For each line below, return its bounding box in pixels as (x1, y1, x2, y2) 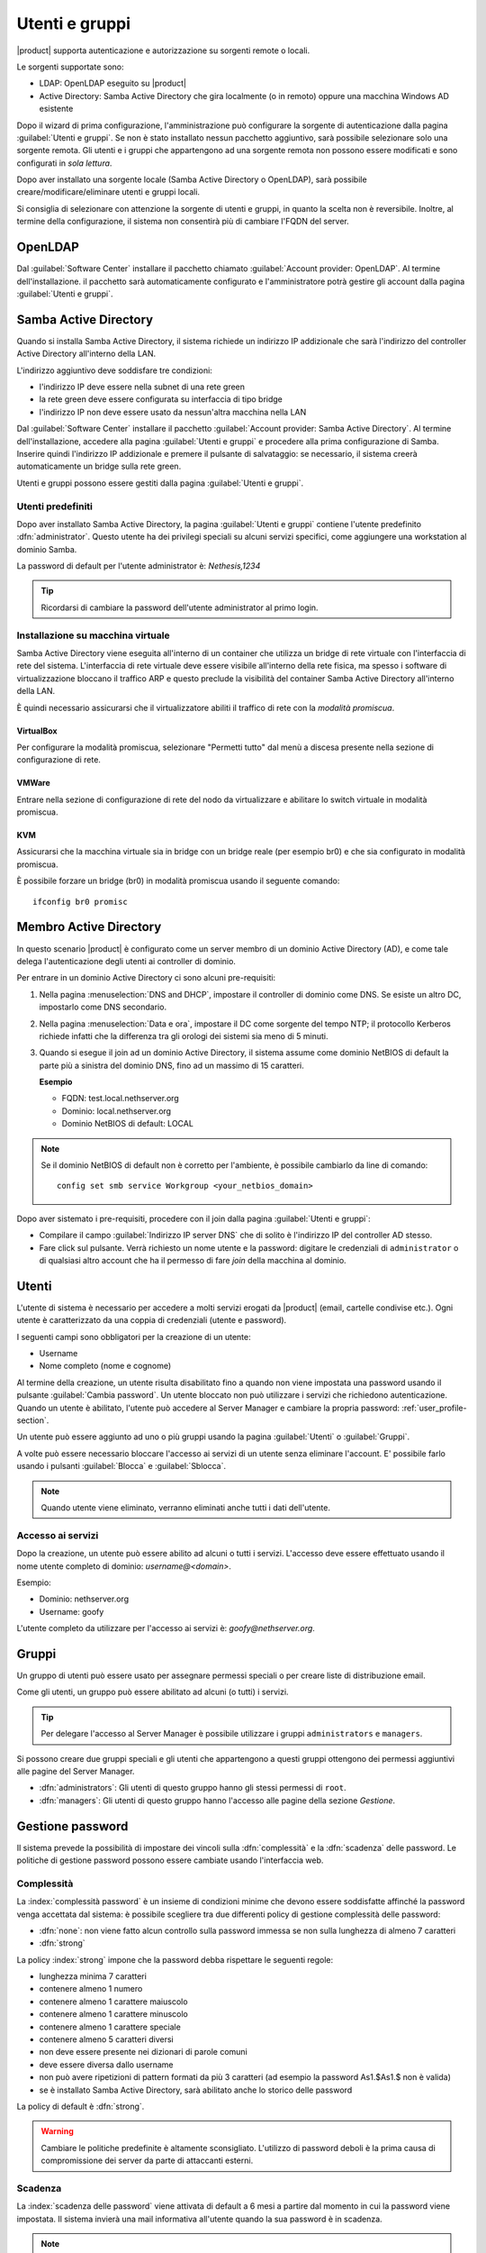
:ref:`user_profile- (401, 1402, 467, 1413)
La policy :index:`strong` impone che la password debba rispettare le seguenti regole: (16, 1954, 334, 1965)
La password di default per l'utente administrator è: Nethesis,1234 (16, 561, 261, 571)
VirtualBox (16, 725, 58, 736)
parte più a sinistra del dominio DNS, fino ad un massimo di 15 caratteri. (39, 1060, 305, 1071)
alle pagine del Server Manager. (16, 1765, 135, 1776)
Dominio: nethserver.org (39, 1593, 130, 1604)
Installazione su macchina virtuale (16, 629, 170, 642)
